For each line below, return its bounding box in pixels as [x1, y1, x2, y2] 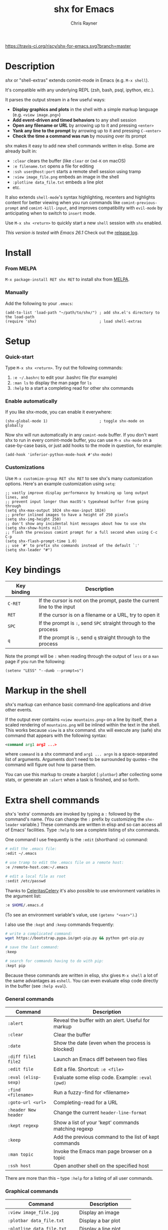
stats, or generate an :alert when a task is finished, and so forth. [5, 777, 140, 783]
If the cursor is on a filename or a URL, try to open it [38, 611, 160, 618]
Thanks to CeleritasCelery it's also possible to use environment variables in [5, 887, 160, 893]
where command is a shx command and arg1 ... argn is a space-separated [5, 751, 158, 757]
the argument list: [5, 893, 41, 899]
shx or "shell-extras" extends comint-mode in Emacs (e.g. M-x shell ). [5, 77, 149, 83]
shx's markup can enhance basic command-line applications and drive [5, 701, 151, 707]
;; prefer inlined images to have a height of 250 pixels [5, 512, 128, 517]
